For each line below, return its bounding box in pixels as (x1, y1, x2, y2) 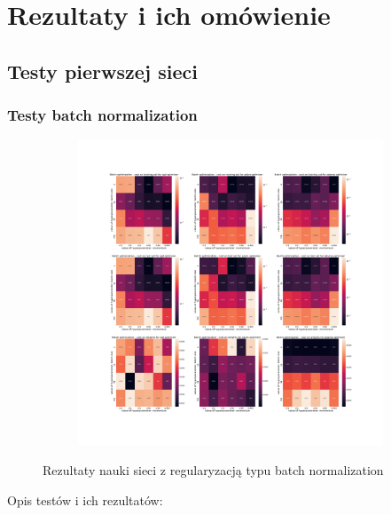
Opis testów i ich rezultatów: (7, 490, 163, 509)
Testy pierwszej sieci (7, 57, 198, 84)
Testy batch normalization (7, 104, 198, 126)
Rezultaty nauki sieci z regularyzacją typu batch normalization (43, 460, 384, 479)
